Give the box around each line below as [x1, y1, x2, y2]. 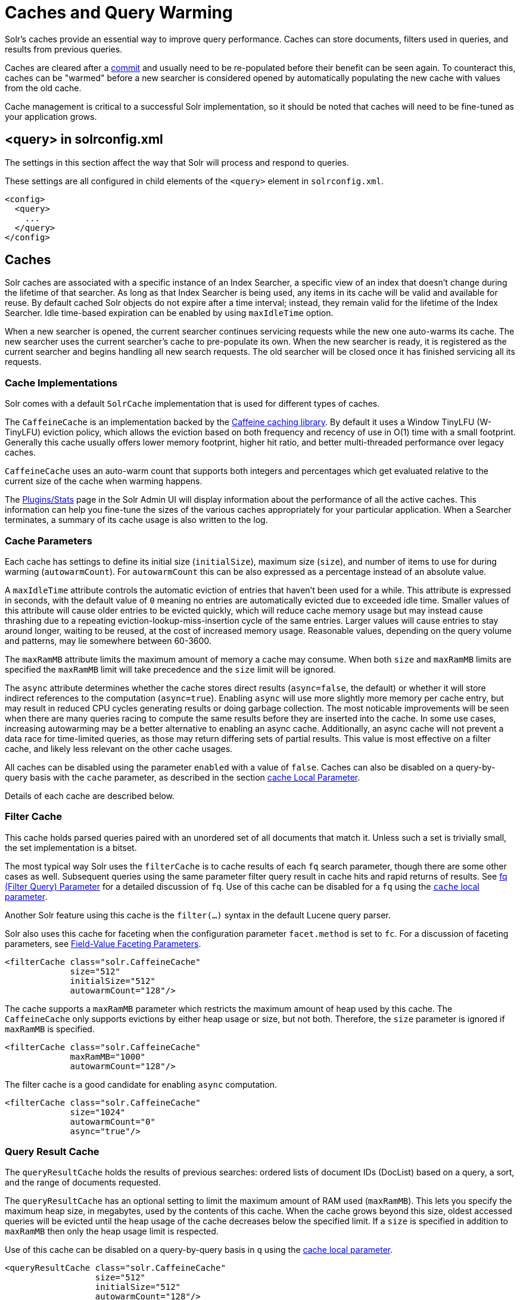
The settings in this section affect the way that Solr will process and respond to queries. [5, 157, 349, 168]
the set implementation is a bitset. [5, 842, 137, 853]
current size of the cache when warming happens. [5, 476, 203, 487]
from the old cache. [5, 82, 82, 93]
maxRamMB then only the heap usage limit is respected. [5, 1226, 219, 1237]
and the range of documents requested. [5, 1177, 161, 1188]
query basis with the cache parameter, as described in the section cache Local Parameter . [5, 772, 360, 782]
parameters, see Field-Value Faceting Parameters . [5, 938, 201, 949]
